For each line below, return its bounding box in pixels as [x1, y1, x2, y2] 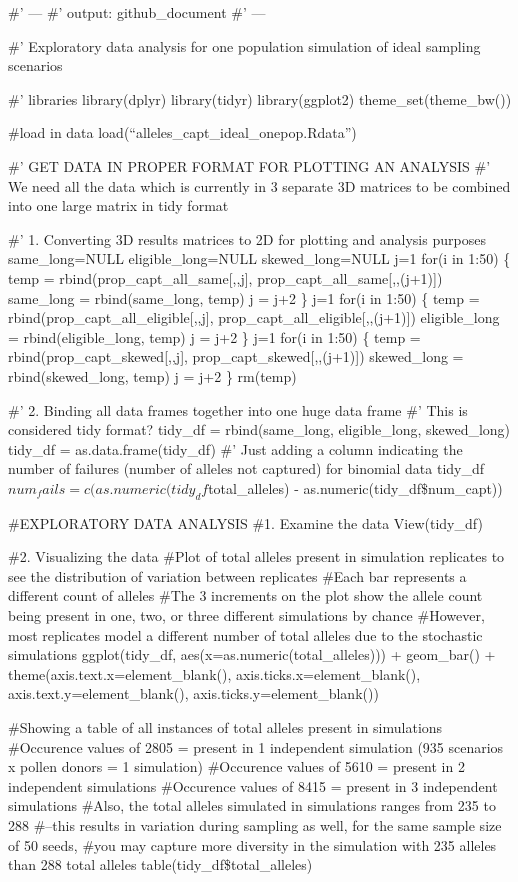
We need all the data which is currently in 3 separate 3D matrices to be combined [8, 175, 511, 196]
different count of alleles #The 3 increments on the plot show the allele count [8, 585, 483, 606]
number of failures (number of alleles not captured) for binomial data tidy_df [8, 458, 485, 479]
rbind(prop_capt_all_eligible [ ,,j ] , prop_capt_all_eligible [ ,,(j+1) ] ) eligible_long [8, 307, 500, 328]
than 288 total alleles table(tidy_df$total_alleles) [8, 854, 313, 875]
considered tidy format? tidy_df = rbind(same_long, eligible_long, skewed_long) [8, 419, 511, 440]
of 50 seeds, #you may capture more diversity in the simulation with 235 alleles [8, 834, 497, 855]
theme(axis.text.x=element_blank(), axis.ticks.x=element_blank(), [8, 663, 421, 684]
